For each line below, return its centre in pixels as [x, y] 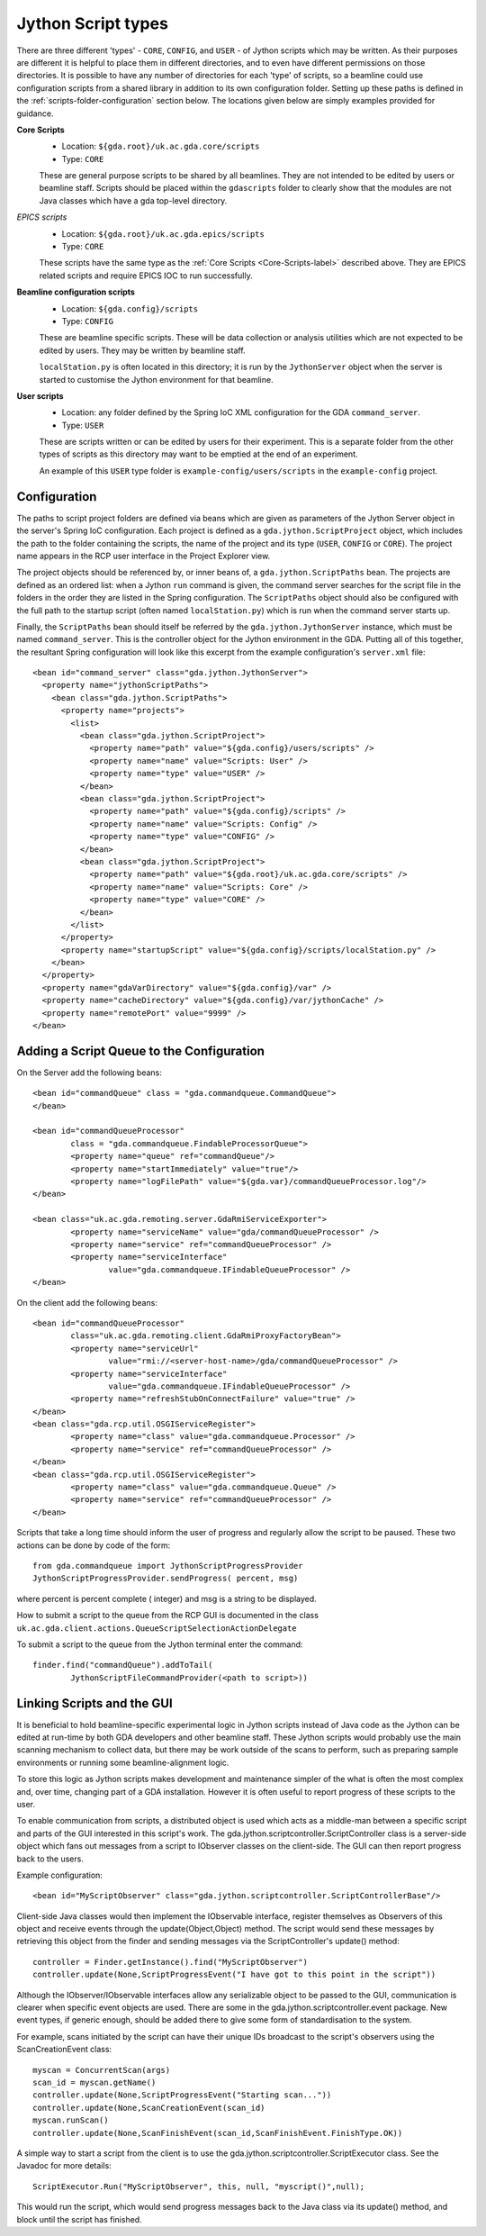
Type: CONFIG [88, 321]
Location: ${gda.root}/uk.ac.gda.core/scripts [161, 146]
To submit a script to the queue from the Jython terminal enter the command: [160, 1644]
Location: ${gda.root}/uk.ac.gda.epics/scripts [163, 233]
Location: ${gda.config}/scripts [130, 308]
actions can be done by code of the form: [94, 1545]
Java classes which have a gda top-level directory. [133, 200]
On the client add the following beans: [87, 1302]
